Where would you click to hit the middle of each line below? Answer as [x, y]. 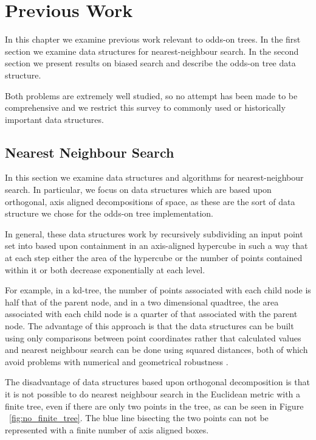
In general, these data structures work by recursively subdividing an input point [154, 233]
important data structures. [54, 119]
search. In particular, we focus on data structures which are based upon [138, 190]
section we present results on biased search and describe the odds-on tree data [150, 63]
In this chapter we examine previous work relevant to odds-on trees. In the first [153, 39]
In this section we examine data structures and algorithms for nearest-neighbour [154, 177]
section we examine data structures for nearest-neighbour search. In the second [152, 51]
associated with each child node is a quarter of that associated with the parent [151, 314]
